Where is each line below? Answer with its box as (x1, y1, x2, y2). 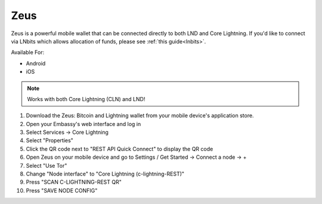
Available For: (11, 49, 45, 56)
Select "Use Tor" (26, 162, 67, 169)
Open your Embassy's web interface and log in (26, 120, 141, 127)
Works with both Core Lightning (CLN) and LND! (27, 95, 145, 102)
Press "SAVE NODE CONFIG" (26, 187, 98, 194)
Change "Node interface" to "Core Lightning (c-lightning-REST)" (26, 170, 185, 178)
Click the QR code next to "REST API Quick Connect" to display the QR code (26, 145, 213, 152)
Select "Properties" (26, 137, 74, 144)
